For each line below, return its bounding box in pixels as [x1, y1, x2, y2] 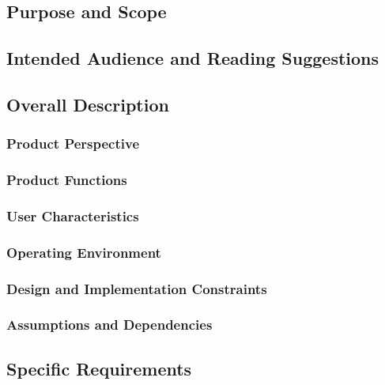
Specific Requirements [6, 356, 192, 380]
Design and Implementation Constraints [6, 278, 267, 298]
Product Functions [6, 170, 127, 190]
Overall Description [6, 92, 169, 116]
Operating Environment [6, 242, 161, 262]
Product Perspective [6, 134, 140, 153]
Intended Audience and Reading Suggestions [6, 46, 379, 70]
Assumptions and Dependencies [6, 315, 213, 334]
